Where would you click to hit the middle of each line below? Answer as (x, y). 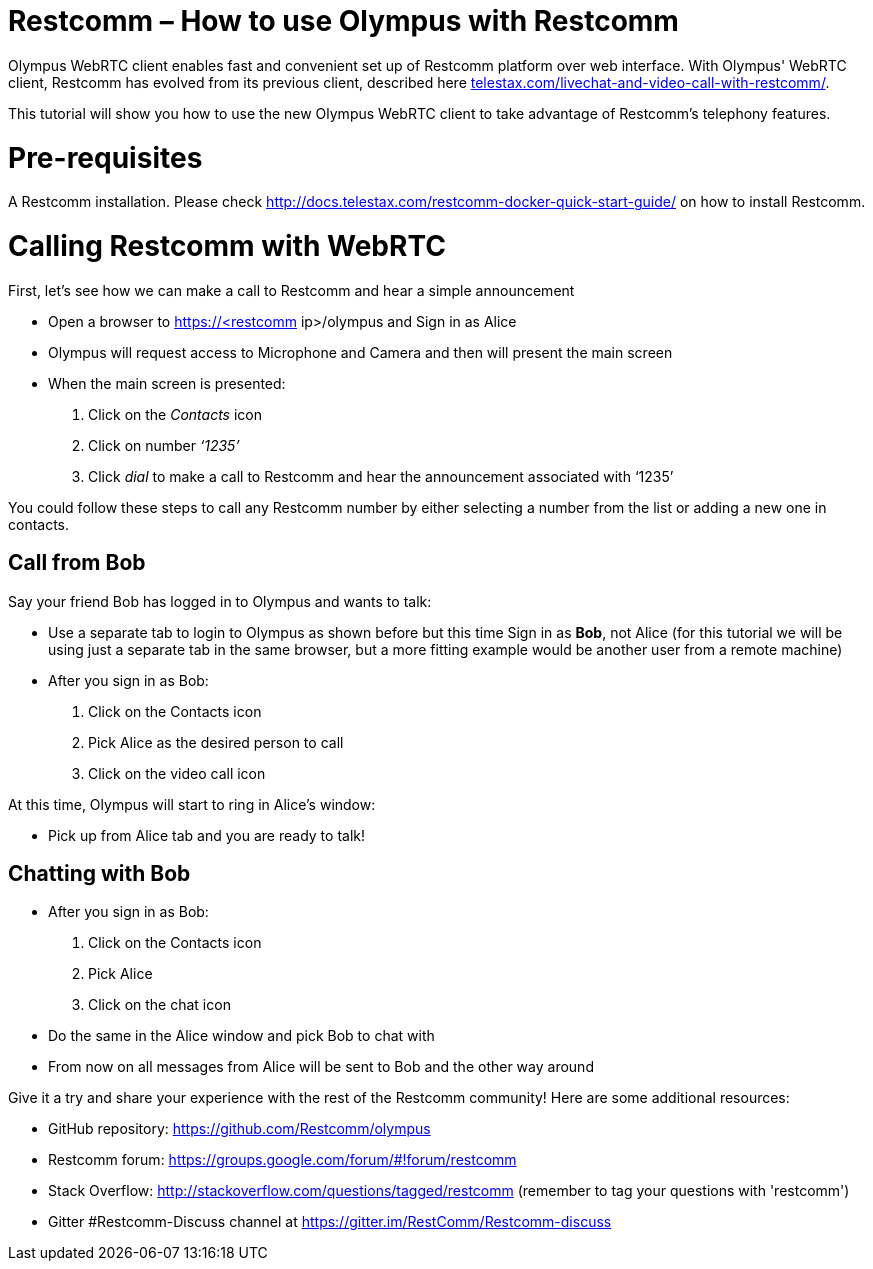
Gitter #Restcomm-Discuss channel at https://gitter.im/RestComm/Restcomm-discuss (330, 1222)
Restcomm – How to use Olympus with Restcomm (343, 21)
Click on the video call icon (177, 773)
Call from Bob (77, 563)
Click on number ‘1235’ (164, 445)
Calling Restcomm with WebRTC (227, 246)
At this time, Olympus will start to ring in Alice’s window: (192, 804)
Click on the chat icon (159, 1005)
